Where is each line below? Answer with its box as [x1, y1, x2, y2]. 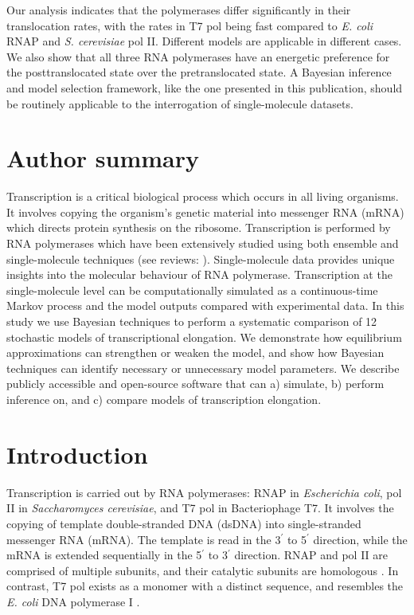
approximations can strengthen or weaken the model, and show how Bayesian [6, 344, 385, 361]
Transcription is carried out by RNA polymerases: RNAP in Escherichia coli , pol [6, 484, 402, 500]
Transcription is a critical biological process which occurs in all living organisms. [6, 188, 399, 205]
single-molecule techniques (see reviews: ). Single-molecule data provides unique [6, 250, 395, 267]
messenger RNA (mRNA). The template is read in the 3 [6, 531, 281, 547]
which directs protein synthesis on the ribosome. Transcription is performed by [6, 219, 391, 236]
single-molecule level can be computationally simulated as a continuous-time [6, 281, 378, 298]
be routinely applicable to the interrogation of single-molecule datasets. [6, 95, 353, 112]
